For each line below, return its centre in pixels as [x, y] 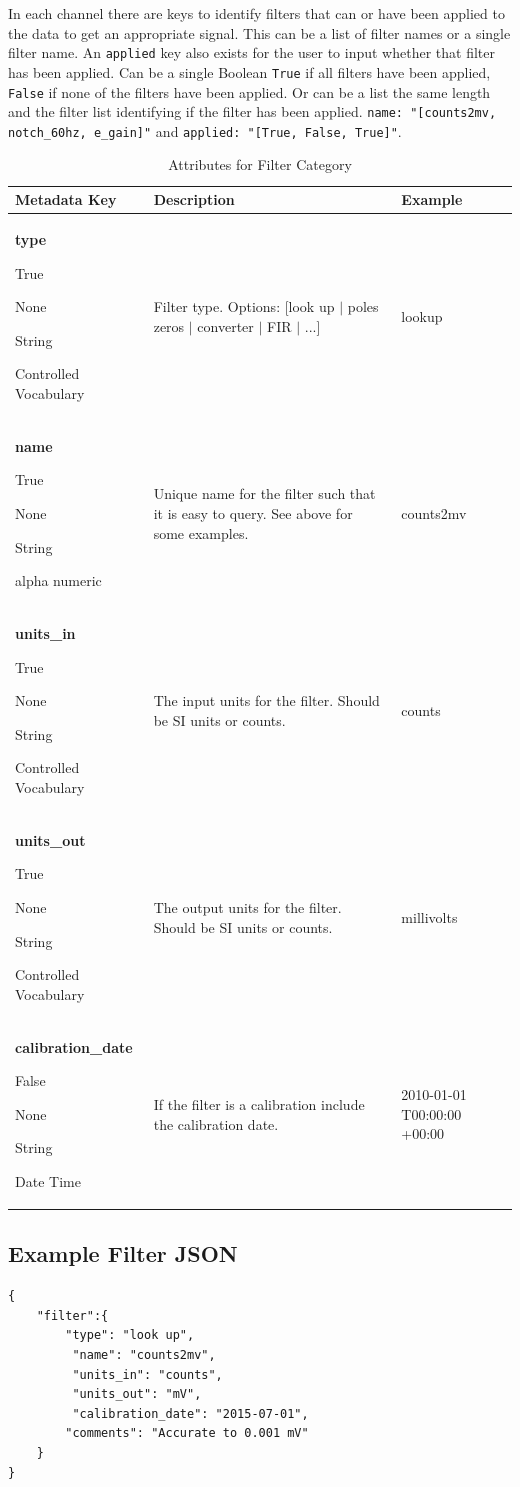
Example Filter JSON [123, 1253]
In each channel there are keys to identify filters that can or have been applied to [256, 13]
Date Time [48, 1180]
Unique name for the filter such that [264, 493]
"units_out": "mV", [137, 1394]
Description [194, 199]
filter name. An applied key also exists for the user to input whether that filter [251, 52]
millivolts [429, 916]
